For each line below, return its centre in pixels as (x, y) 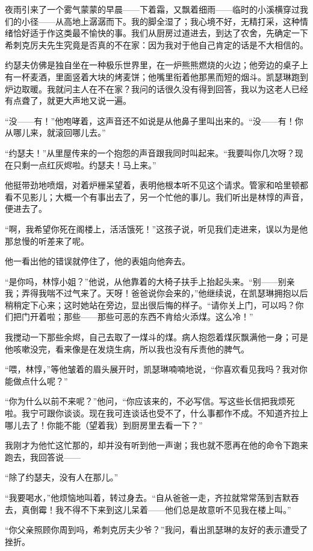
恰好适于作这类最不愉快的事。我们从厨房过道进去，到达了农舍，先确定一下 (160, 33)
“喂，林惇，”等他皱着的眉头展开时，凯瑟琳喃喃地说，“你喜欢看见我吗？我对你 (156, 369)
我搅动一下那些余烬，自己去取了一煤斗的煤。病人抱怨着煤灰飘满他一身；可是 (156, 337)
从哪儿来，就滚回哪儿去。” (55, 132)
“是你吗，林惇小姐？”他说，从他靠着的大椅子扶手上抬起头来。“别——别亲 (150, 281)
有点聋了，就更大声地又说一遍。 (68, 100)
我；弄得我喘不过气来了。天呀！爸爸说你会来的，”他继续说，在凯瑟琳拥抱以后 (156, 293)
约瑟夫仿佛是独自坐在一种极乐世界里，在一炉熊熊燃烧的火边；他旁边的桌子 (152, 65)
